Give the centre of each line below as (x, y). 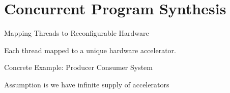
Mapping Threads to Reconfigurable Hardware (77, 33)
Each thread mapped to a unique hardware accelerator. (90, 50)
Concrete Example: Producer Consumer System (78, 67)
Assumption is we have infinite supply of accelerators (87, 84)
